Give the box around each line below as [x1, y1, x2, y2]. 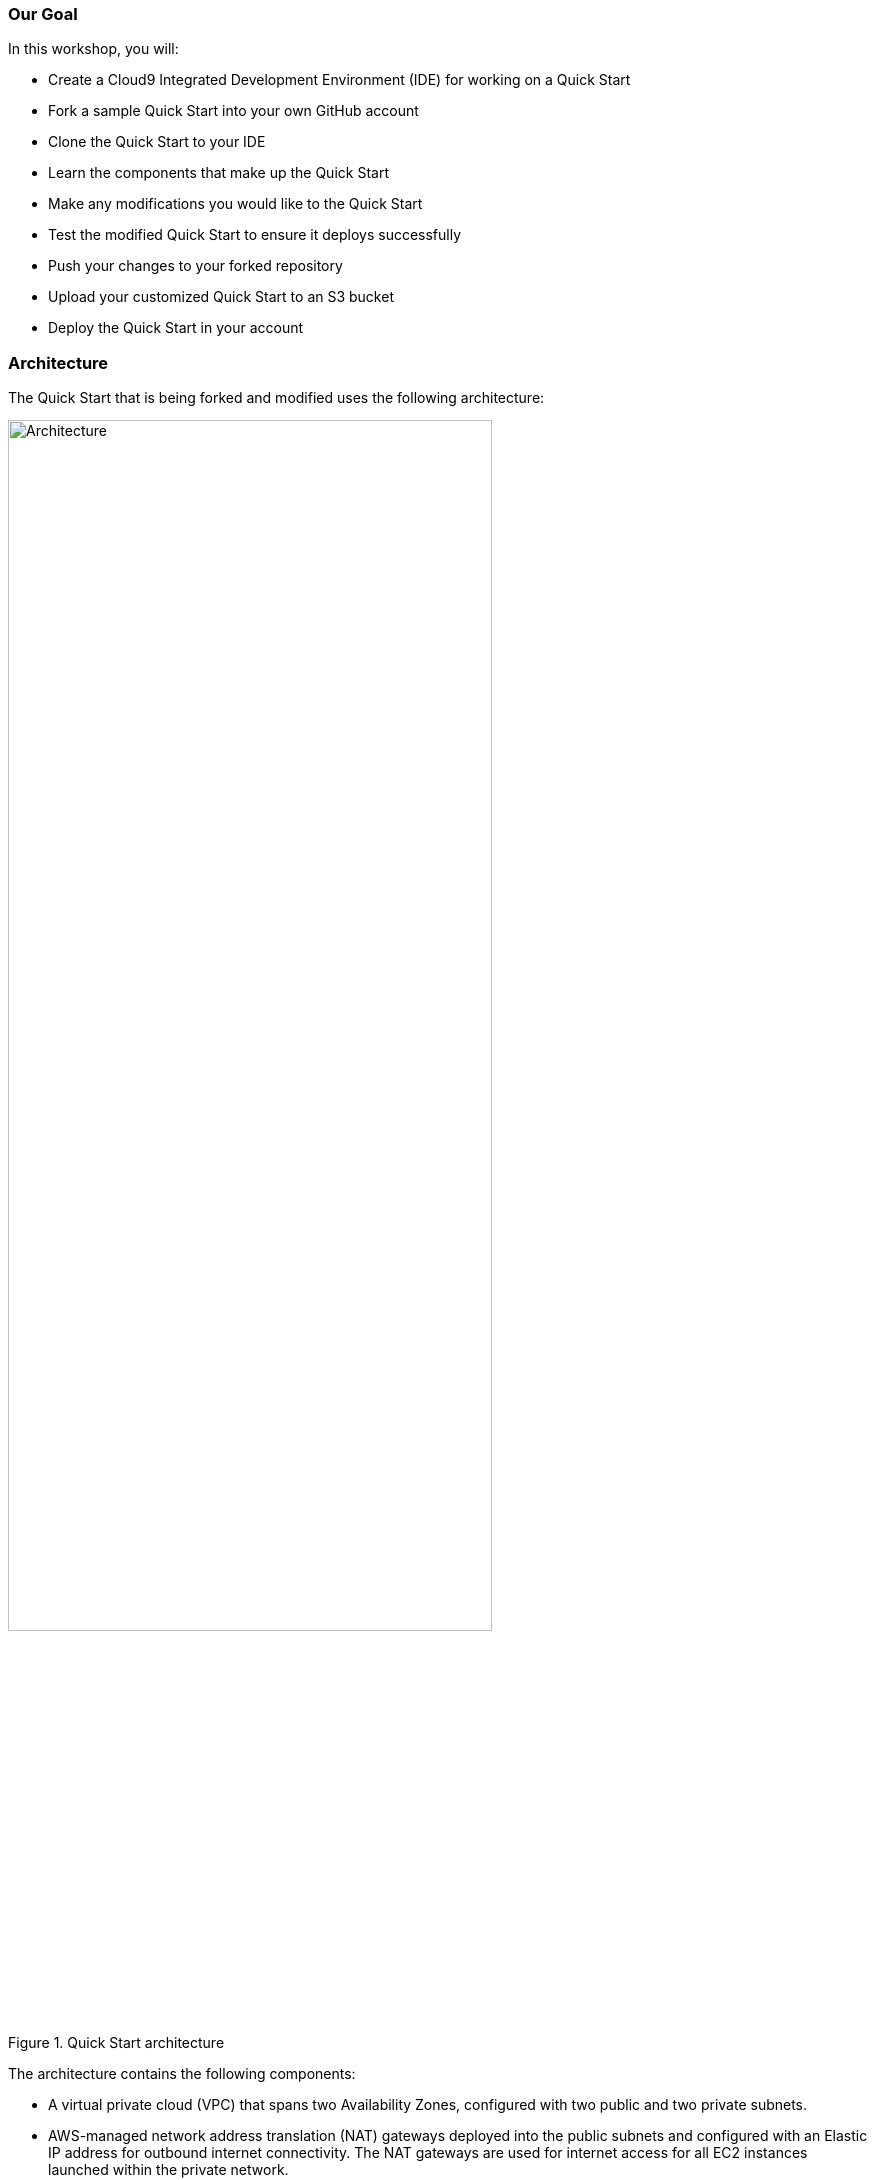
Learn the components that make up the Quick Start [48, 164, 389, 182]
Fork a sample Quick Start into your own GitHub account [48, 102, 419, 120]
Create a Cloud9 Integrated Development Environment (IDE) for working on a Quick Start [48, 71, 631, 89]
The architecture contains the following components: [8, 2065, 356, 2083]
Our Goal [8, 4, 78, 24]
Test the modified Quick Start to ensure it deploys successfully [48, 226, 462, 244]
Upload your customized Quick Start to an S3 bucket [48, 288, 394, 306]
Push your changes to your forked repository [48, 257, 343, 275]
